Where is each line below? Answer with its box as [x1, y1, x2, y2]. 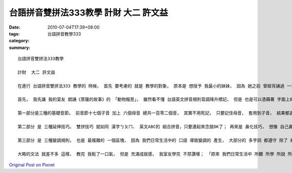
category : [9, 38, 30, 44]
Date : [9, 24, 20, 30]
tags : [9, 31, 20, 36]
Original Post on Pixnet [9, 162, 55, 168]
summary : [9, 44, 31, 51]
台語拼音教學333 [47, 31, 81, 36]
